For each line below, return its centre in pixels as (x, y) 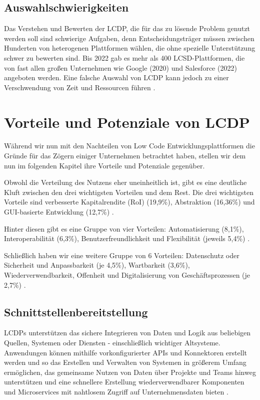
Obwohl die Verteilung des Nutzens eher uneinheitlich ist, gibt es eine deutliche (125, 182)
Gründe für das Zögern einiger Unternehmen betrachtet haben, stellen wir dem (125, 156)
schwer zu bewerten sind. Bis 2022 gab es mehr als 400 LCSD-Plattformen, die (124, 57)
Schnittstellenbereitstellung (76, 312)
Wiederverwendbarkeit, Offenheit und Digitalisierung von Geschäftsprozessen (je (127, 275)
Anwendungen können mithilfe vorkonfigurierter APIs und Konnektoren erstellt (125, 352)
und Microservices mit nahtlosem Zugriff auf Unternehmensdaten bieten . (116, 391)
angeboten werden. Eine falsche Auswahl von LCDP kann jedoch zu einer (116, 77)
